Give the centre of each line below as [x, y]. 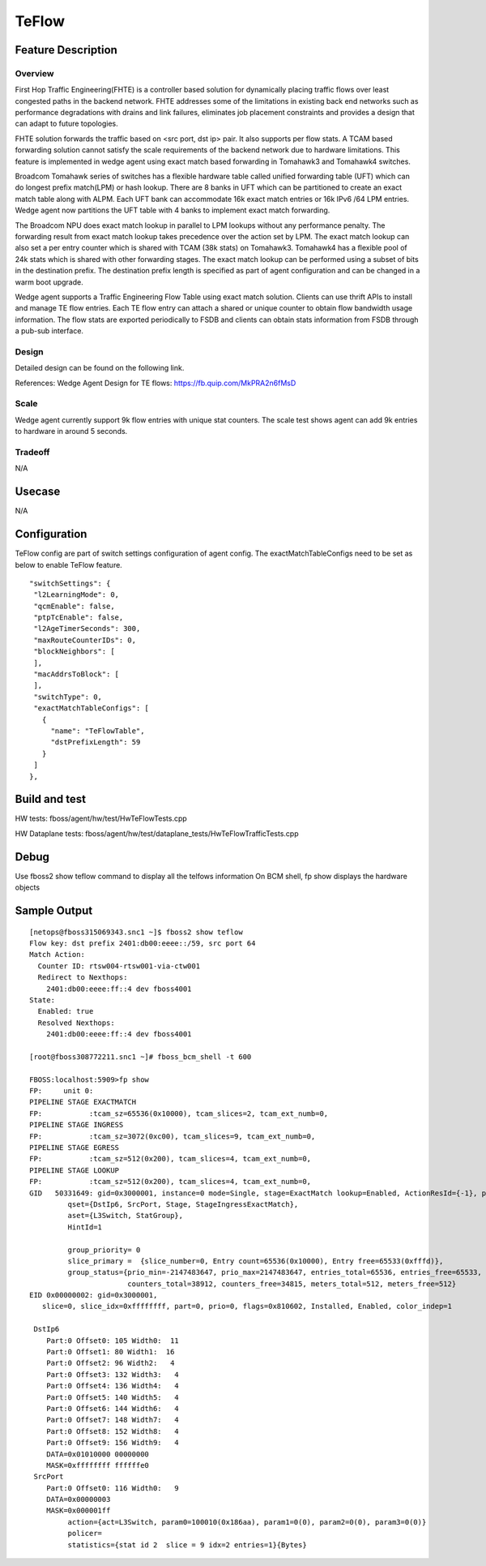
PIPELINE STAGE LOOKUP [75, 1170]
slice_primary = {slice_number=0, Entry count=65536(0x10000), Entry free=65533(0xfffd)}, [256, 1261]
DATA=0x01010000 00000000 [98, 1454]
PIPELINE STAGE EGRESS [75, 1147]
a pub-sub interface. [49, 331]
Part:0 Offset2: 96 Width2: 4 [110, 1363]
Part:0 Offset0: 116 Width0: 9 [113, 1488]
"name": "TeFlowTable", [98, 731]
